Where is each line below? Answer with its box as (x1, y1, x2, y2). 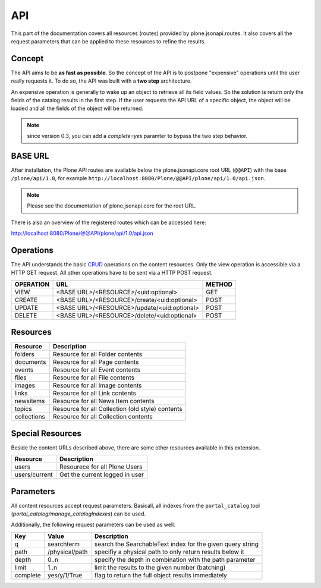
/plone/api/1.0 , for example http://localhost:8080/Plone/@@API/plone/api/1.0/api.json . (11, 175, 266, 182)
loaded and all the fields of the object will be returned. (11, 105, 144, 112)
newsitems (14, 397, 45, 405)
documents (14, 358, 47, 366)
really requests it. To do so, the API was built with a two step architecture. (11, 77, 193, 84)
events (14, 366, 34, 374)
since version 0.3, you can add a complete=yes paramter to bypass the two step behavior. (27, 133, 248, 140)
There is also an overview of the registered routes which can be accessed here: (11, 219, 206, 226)
